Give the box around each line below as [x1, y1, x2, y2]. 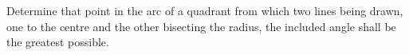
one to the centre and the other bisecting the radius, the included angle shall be [6, 18, 396, 34]
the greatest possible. [6, 33, 109, 50]
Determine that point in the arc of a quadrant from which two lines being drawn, [6, 2, 403, 18]
